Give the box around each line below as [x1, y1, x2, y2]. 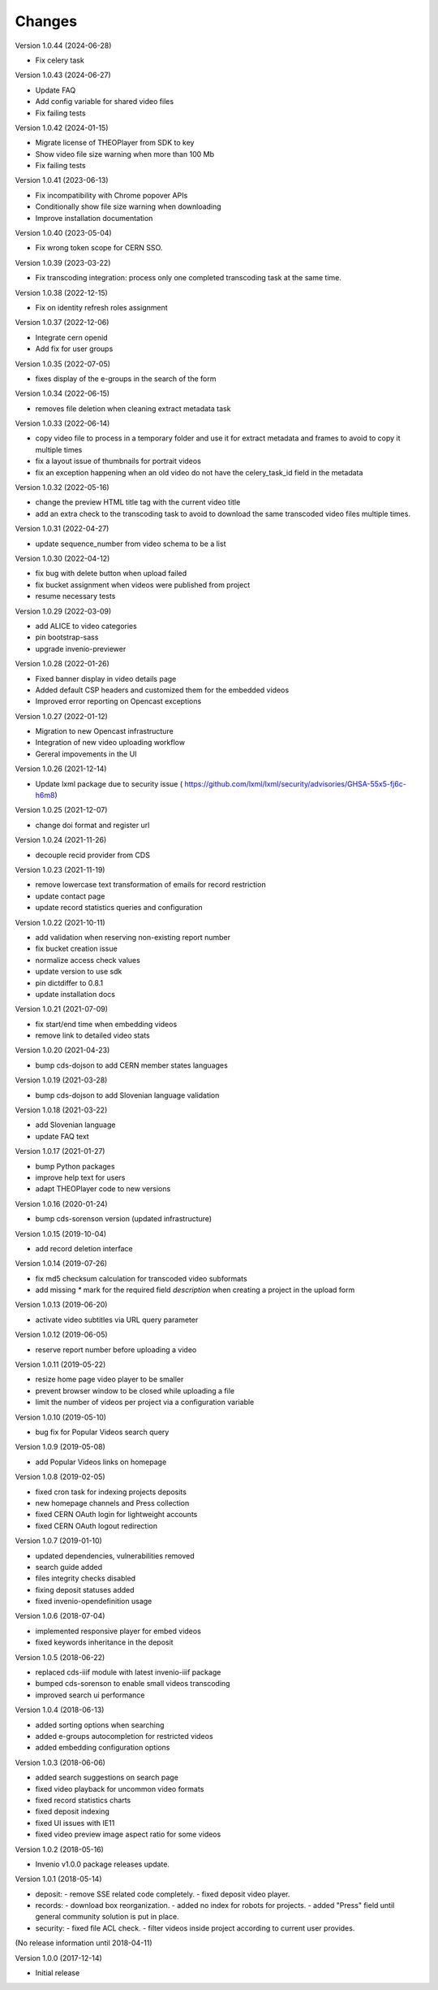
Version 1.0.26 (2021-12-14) [15, 764, 107, 774]
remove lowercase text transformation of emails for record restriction [35, 880, 267, 890]
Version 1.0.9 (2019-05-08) [15, 1442, 105, 1452]
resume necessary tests [35, 592, 116, 601]
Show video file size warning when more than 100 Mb [35, 149, 215, 158]
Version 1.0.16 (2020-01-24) [15, 1199, 108, 1208]
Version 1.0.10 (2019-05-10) [15, 1412, 107, 1422]
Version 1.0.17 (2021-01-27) [15, 1147, 105, 1156]
